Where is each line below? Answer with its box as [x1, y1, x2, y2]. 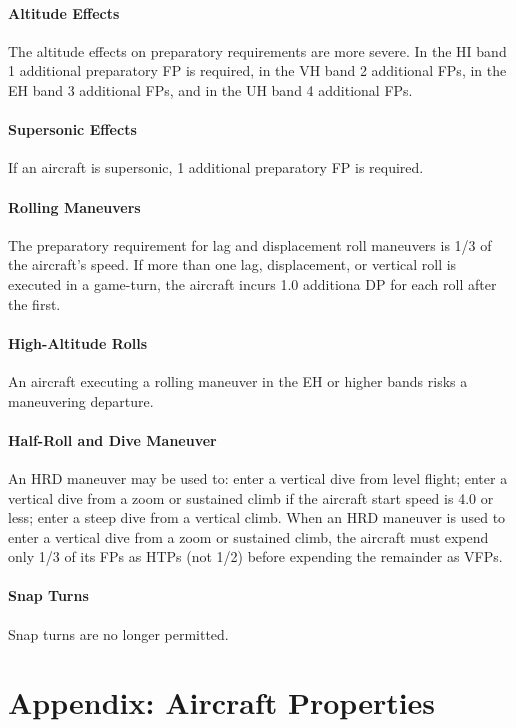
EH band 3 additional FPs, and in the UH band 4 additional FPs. [8, 79, 413, 100]
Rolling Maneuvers [8, 196, 141, 217]
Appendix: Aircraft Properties [8, 682, 436, 723]
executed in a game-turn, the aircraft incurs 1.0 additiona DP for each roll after [8, 273, 497, 294]
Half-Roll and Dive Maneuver [8, 429, 217, 450]
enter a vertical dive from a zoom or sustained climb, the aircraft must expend [8, 526, 489, 547]
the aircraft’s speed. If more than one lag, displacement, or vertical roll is [8, 254, 457, 275]
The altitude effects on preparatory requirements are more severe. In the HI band [8, 40, 507, 61]
